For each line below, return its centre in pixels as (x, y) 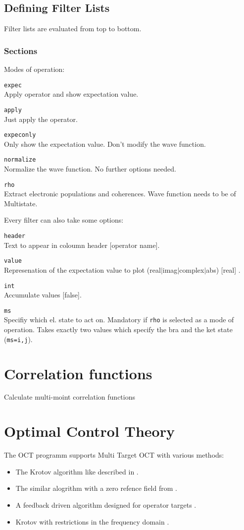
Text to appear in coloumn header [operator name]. (82, 245)
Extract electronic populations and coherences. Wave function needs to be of (120, 194)
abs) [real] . (223, 269)
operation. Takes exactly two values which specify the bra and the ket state (118, 329)
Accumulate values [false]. (43, 295)
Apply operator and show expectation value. (71, 94)
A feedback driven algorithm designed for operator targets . (106, 504)
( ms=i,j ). (18, 339)
